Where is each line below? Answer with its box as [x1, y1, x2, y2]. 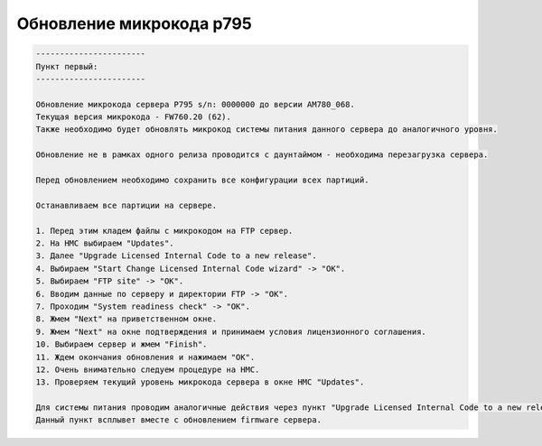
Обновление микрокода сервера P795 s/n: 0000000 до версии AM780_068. [35, 99, 356, 109]
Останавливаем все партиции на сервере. [35, 200, 217, 210]
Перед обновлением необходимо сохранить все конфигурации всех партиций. [35, 175, 369, 185]
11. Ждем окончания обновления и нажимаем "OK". [35, 352, 256, 362]
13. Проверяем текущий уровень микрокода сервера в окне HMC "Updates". [35, 377, 365, 387]
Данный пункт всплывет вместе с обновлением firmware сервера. [35, 415, 322, 425]
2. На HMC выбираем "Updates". [35, 238, 175, 248]
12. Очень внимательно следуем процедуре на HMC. [35, 364, 260, 375]
